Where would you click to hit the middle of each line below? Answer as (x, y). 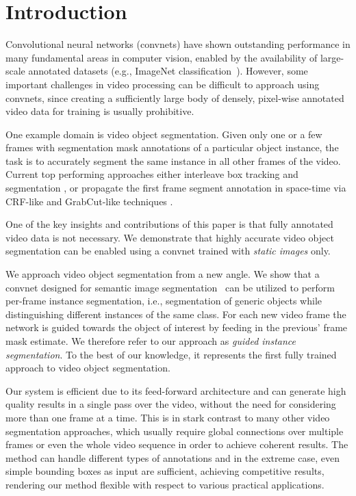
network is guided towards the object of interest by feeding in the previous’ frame (177, 327)
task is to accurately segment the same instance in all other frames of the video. (173, 160)
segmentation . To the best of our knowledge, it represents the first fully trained (171, 354)
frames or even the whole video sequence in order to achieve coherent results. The (177, 444)
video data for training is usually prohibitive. (100, 111)
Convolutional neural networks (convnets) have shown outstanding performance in (178, 44)
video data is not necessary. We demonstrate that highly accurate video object (170, 237)
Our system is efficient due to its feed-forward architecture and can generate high (176, 390)
